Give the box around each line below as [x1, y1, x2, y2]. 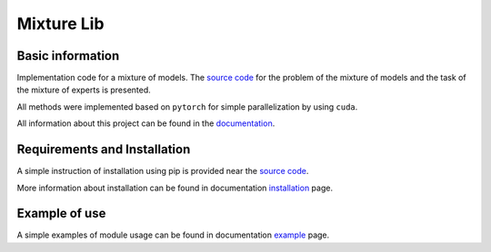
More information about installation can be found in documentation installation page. [16, 182, 334, 193]
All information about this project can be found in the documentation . [16, 118, 276, 129]
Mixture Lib [16, 14, 105, 34]
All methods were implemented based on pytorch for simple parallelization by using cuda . [16, 101, 358, 112]
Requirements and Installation [16, 141, 191, 158]
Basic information [16, 48, 120, 63]
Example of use [16, 206, 106, 221]
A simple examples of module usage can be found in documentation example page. [16, 229, 330, 240]
